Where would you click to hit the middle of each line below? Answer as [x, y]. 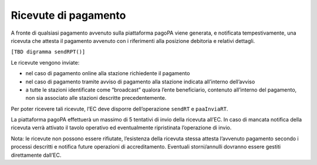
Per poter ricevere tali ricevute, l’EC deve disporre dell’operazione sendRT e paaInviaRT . [119, 109]
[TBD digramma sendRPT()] [48, 52]
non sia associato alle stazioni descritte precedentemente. [96, 98]
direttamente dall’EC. [36, 155]
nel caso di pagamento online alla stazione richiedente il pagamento [108, 73]
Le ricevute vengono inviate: [45, 62]
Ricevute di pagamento [68, 15]
